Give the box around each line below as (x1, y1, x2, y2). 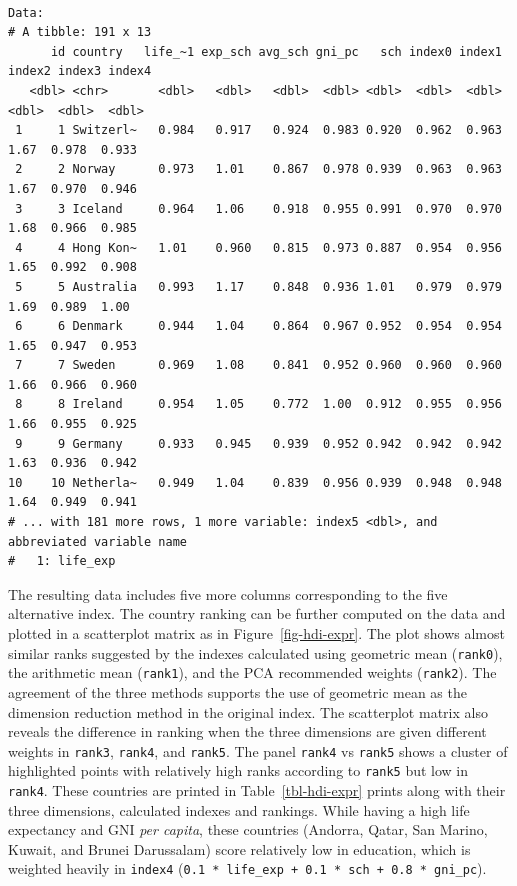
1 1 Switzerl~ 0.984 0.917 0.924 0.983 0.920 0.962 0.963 (15, 123, 502, 138)
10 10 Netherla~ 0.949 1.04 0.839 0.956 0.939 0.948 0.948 (8, 475, 502, 490)
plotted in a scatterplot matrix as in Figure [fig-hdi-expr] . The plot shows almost (8, 623, 505, 643)
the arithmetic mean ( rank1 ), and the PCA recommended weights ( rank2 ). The (8, 662, 497, 683)
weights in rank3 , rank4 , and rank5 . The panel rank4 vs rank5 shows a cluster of (8, 740, 508, 761)
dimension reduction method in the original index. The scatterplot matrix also (8, 701, 488, 722)
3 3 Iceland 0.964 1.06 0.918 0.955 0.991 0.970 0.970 (15, 201, 502, 216)
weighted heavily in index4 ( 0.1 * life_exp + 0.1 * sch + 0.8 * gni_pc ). (8, 858, 487, 879)
